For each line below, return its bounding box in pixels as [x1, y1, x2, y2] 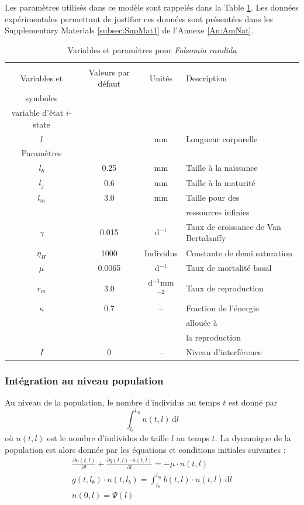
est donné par [228, 396, 278, 408]
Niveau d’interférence [186, 345, 262, 358]
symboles [25, 92, 58, 104]
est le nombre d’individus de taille [47, 432, 169, 444]
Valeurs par [88, 66, 130, 78]
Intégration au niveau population [5, 373, 164, 387]
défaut [98, 77, 121, 90]
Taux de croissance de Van [186, 220, 281, 232]
